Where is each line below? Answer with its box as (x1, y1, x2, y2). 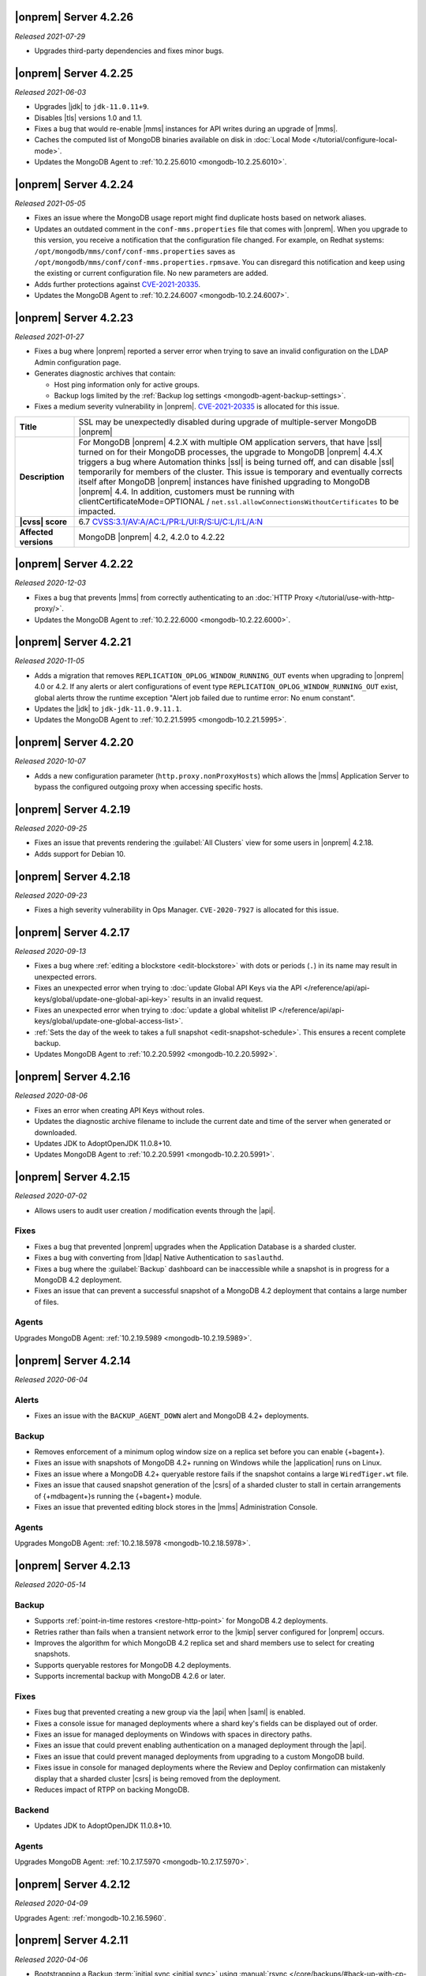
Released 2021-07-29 (14, 32, 86, 41)
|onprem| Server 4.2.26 (14, 10, 134, 24)
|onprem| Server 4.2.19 (14, 802, 131, 816)
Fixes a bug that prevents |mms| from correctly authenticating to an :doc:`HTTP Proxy (34, 593, 313, 602)
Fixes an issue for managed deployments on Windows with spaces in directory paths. (34, 1729, 312, 1739)
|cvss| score (19, 516, 67, 527)
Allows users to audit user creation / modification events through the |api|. (34, 1205, 275, 1215)
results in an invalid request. (171, 994, 263, 1004)
